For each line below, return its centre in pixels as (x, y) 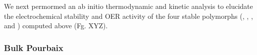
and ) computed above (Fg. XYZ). (56, 26)
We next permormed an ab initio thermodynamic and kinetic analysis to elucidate (128, 6)
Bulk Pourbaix (34, 47)
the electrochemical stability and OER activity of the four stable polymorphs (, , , (128, 16)
